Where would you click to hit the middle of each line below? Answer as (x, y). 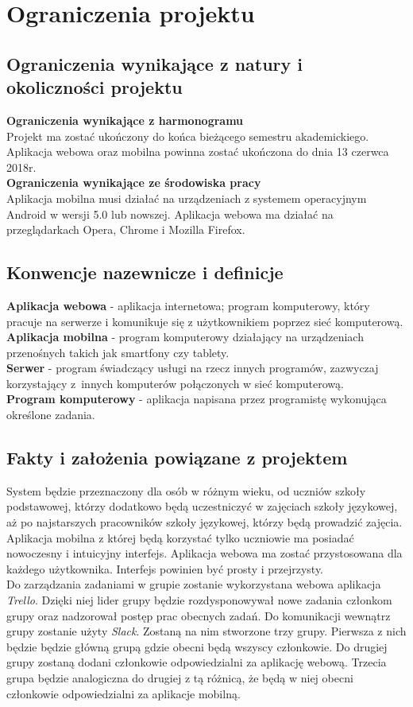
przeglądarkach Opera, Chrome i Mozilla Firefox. (126, 229)
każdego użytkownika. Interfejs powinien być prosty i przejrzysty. (165, 568)
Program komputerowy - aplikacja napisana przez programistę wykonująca (197, 399)
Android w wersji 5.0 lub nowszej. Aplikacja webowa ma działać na (170, 214)
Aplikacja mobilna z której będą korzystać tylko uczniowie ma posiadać (180, 537)
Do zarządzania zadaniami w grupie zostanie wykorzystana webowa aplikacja (194, 584)
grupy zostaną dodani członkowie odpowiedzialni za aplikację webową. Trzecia (197, 662)
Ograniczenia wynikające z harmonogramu (125, 120)
